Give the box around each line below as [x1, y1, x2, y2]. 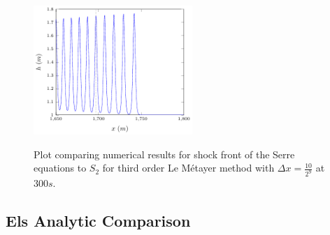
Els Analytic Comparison [6, 210, 191, 232]
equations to [34, 160, 87, 175]
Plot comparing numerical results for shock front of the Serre [34, 146, 295, 161]
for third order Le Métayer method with [102, 160, 275, 175]
